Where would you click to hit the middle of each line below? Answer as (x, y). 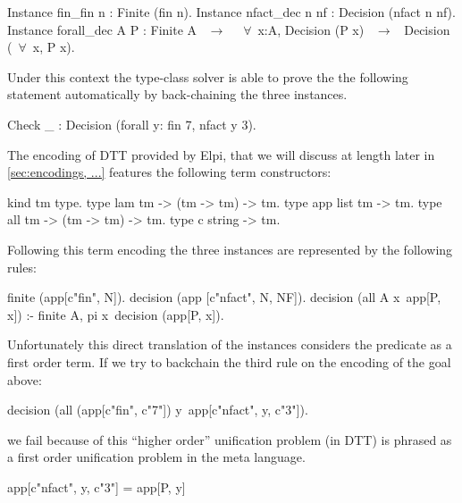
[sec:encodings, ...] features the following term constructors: (169, 172)
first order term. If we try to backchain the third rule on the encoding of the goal (229, 361)
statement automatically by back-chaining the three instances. (177, 94)
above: (25, 379)
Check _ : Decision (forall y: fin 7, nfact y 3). (132, 124)
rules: (22, 267)
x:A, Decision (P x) (311, 29)
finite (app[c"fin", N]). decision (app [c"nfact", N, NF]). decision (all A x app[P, (224, 297)
